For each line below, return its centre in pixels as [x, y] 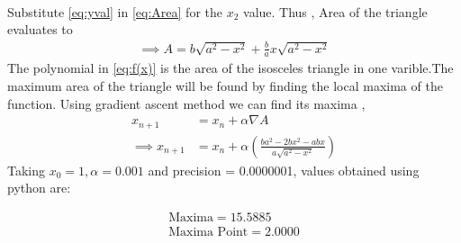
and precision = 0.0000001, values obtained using [284, 170]
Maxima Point [208, 232]
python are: [39, 188]
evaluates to [40, 29]
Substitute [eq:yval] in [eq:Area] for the [115, 11]
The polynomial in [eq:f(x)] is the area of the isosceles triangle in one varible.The [230, 68]
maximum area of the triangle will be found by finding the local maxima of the [225, 86]
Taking [27, 170]
